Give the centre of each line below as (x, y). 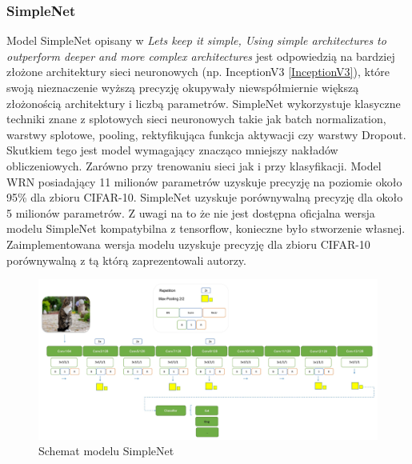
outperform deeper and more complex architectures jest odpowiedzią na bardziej (201, 56)
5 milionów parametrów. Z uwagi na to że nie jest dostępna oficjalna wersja (191, 212)
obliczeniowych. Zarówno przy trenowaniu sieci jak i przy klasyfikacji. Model (194, 165)
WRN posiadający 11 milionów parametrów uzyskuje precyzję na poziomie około (204, 181)
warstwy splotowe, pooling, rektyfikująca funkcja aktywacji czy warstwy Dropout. (206, 134)
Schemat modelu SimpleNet (106, 451)
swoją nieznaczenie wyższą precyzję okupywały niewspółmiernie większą (183, 87)
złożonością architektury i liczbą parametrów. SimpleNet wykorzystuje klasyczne (204, 103)
